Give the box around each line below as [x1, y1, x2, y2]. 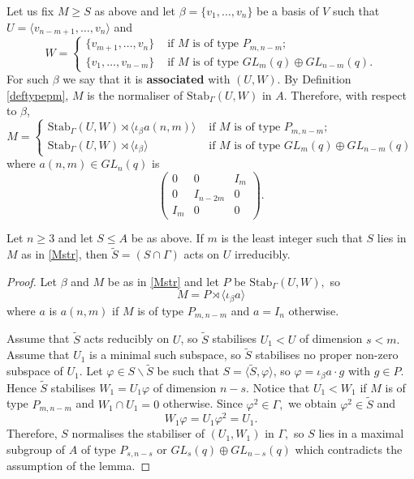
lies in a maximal [318, 425, 404, 442]
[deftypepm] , [6, 86, 69, 103]
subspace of [6, 362, 63, 379]
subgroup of [6, 440, 66, 457]
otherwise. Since [162, 395, 243, 412]
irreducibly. [234, 246, 291, 263]
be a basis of [257, 2, 319, 19]
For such [6, 71, 50, 88]
